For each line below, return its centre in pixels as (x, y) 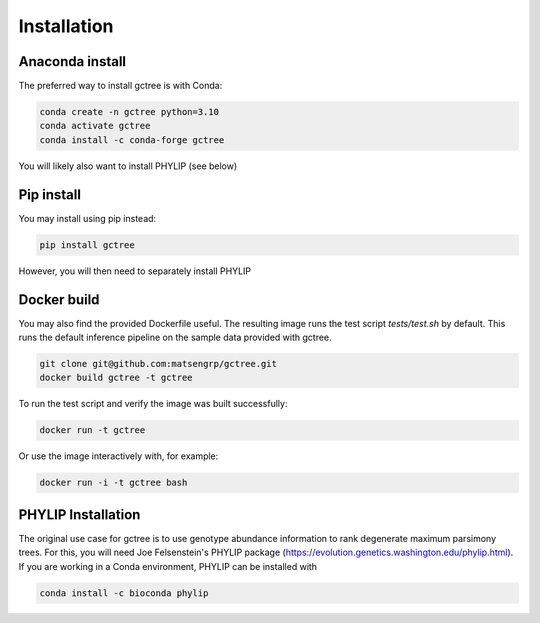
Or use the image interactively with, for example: (118, 456)
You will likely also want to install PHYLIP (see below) (128, 166)
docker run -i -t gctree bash (113, 483)
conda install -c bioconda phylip (124, 593)
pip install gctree (87, 244)
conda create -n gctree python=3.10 (129, 112)
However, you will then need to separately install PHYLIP (135, 271)
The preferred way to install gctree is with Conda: (120, 86)
